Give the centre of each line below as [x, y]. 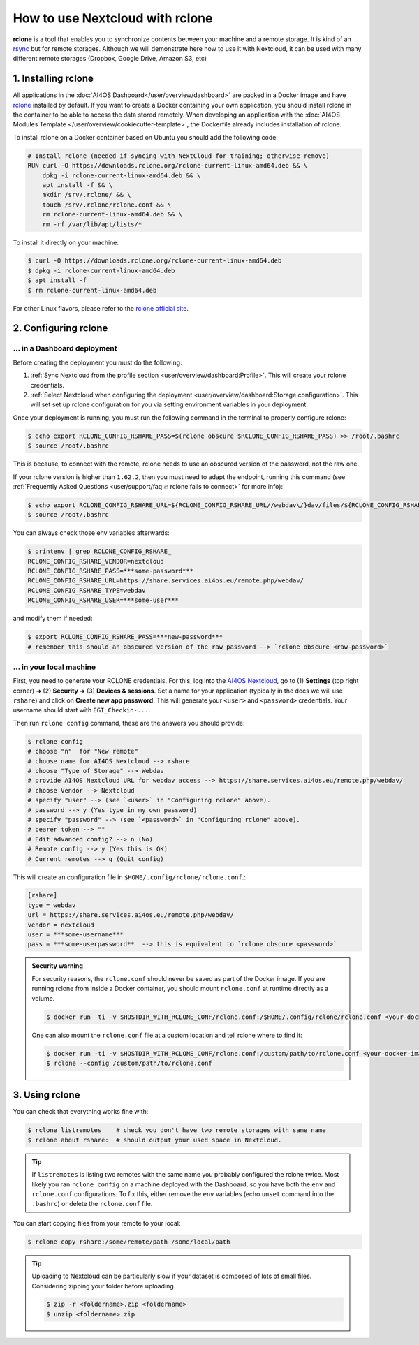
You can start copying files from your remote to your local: [97, 1223]
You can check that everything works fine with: [81, 1112]
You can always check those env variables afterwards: [91, 533]
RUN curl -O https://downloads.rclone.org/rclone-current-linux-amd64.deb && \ [168, 166]
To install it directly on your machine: [66, 242]
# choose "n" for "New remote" [83, 751]
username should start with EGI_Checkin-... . [82, 710]
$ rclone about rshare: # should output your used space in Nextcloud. [155, 1140]
